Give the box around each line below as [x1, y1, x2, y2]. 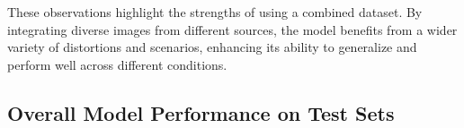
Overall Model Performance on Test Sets [7, 98, 395, 126]
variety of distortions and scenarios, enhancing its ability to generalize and [7, 38, 417, 56]
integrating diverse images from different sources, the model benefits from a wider [7, 20, 458, 38]
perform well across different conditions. [7, 55, 228, 73]
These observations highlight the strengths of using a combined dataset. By [7, 3, 423, 21]
